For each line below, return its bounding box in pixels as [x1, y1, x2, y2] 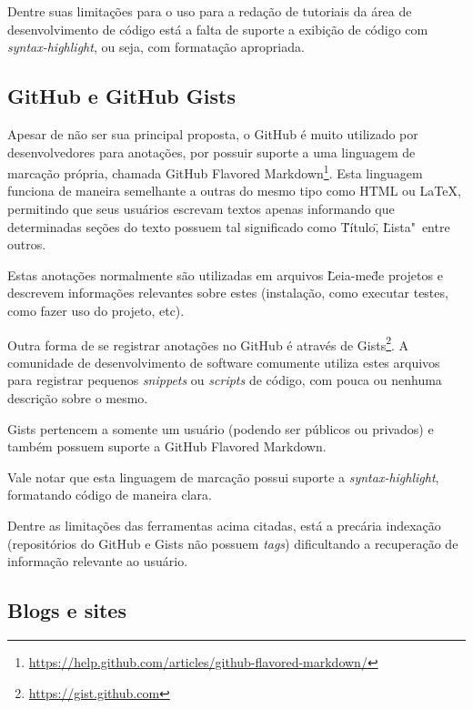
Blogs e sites [7, 596, 126, 624]
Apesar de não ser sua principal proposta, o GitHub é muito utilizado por [7, 124, 418, 143]
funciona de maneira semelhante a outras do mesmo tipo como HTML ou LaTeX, [7, 181, 461, 200]
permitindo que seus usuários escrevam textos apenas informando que [7, 199, 395, 218]
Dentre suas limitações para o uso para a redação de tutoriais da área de [7, 2, 412, 20]
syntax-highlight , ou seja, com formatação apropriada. [7, 37, 305, 56]
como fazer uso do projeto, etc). [7, 300, 185, 319]
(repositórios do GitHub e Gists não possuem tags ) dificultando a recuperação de [7, 533, 458, 552]
